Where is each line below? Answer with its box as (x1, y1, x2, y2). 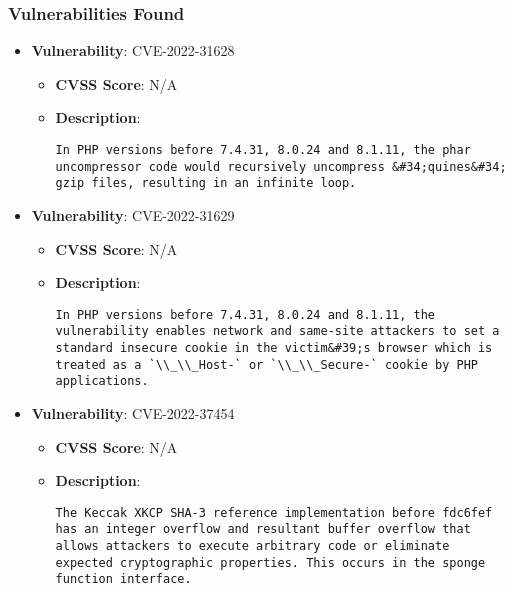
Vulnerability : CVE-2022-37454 (31, 403, 235, 424)
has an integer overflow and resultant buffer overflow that (55, 522, 471, 537)
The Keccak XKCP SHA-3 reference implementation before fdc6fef (55, 505, 493, 520)
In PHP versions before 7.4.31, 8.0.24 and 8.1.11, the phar (55, 143, 471, 157)
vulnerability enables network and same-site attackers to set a (55, 324, 500, 339)
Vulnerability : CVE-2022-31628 (31, 40, 235, 61)
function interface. (55, 572, 192, 587)
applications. (55, 374, 149, 389)
